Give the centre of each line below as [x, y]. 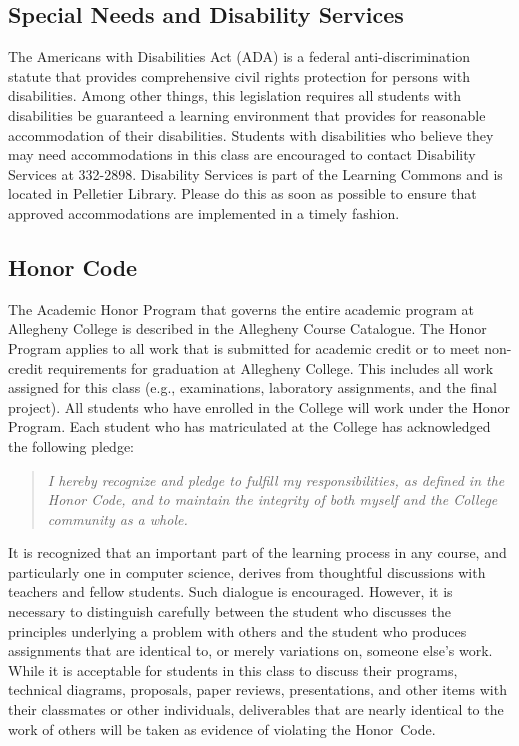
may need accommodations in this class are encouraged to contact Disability [242, 154]
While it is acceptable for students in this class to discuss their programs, [233, 669]
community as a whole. [117, 518]
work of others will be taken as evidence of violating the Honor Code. [222, 728]
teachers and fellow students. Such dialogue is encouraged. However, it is [230, 591]
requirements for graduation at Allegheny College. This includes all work [270, 367]
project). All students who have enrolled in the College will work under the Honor [259, 406]
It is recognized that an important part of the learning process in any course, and [257, 552]
